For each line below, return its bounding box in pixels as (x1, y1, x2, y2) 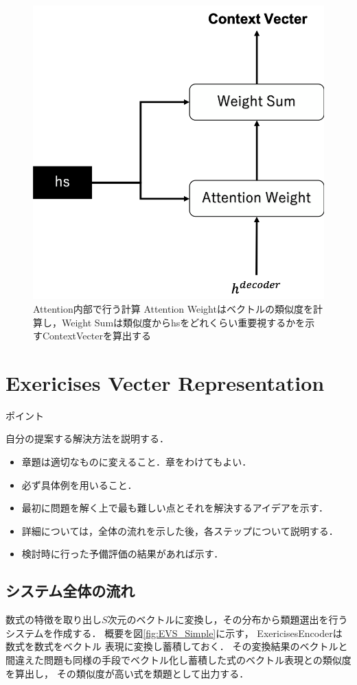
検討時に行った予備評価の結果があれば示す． (21, 546, 224, 561)
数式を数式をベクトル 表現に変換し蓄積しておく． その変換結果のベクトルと (5, 639, 348, 653)
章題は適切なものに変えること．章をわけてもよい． (21, 455, 252, 469)
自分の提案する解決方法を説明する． (5, 431, 169, 446)
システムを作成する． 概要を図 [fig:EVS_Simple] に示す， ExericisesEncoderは (5, 625, 343, 640)
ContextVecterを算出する (42, 328, 151, 343)
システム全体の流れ (5, 580, 135, 601)
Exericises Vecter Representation (5, 368, 325, 396)
